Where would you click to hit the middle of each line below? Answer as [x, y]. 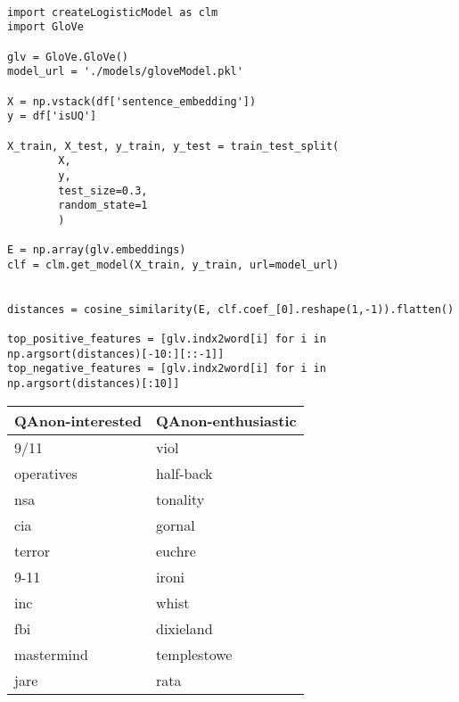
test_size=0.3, [103, 190]
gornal [176, 524]
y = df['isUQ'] [52, 116]
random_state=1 [103, 206]
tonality [180, 499]
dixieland [184, 628]
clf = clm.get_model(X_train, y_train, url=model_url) [173, 264]
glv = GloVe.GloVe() [68, 57]
